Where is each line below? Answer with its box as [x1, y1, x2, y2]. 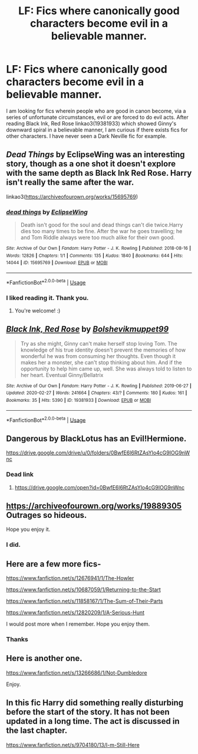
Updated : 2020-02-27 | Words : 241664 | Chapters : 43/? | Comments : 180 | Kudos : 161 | [6, 390, 187, 396]
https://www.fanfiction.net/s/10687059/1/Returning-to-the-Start [6, 586, 161, 593]
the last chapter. [6, 726, 68, 736]
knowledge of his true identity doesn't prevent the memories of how [20, 346, 186, 353]
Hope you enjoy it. [6, 526, 51, 533]
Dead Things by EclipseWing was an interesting [6, 150, 185, 160]
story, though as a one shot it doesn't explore [6, 159, 176, 169]
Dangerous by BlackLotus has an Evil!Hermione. [6, 433, 187, 443]
